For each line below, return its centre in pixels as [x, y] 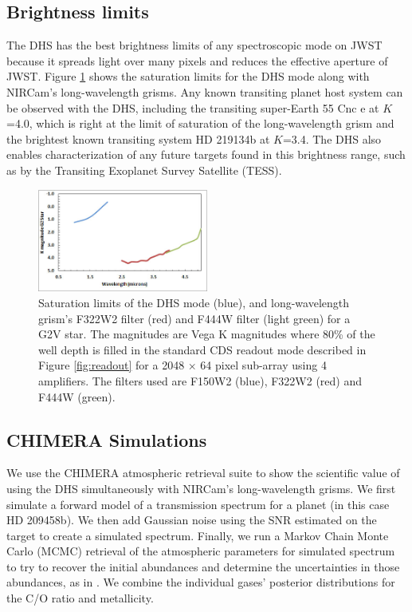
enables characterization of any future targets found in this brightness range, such [206, 154]
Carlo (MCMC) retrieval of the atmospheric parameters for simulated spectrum [201, 551]
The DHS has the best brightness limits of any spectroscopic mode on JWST [194, 45]
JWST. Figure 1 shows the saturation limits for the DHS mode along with [188, 76]
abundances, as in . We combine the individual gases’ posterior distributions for [201, 582]
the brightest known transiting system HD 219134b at [138, 138]
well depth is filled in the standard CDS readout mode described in [202, 349]
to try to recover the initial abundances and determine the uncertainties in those [203, 566]
